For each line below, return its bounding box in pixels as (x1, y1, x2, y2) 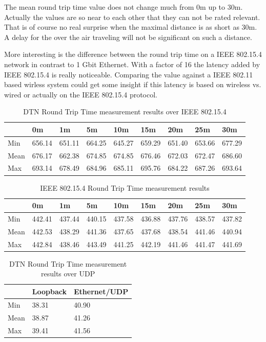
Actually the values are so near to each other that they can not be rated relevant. (4, 11, 260, 22)
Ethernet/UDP (74, 286, 129, 296)
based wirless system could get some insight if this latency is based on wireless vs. (4, 79, 261, 90)
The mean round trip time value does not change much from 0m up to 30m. (4, 2, 243, 12)
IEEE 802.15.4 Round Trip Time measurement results (40, 182, 210, 193)
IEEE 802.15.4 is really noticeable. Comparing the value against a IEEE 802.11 (4, 69, 253, 79)
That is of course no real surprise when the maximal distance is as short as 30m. (4, 22, 257, 32)
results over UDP (40, 268, 95, 279)
